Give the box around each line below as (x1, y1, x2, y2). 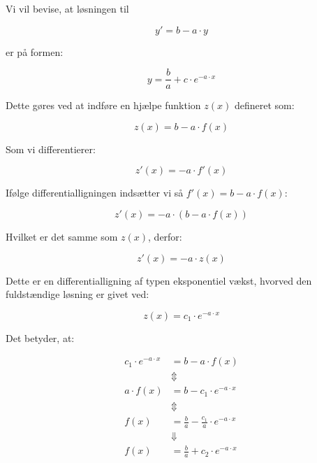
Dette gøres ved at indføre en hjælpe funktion (6, 98, 201, 113)
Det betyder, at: (6, 330, 75, 345)
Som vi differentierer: (6, 141, 96, 156)
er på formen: (6, 44, 64, 59)
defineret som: (234, 98, 295, 113)
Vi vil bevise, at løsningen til (6, 1, 129, 15)
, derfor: (148, 229, 182, 244)
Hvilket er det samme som (6, 229, 118, 244)
